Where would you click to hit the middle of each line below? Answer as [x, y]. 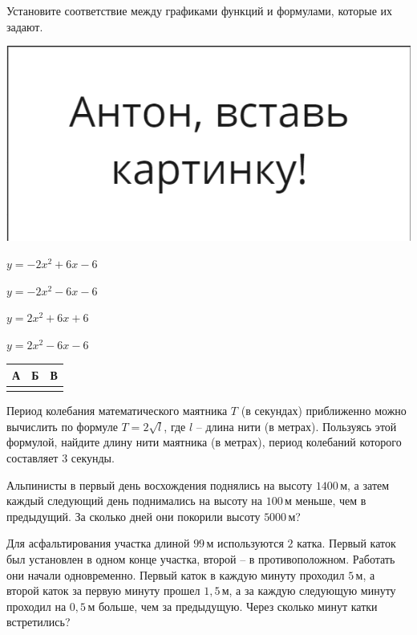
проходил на [36, 606]
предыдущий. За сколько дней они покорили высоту [134, 516]
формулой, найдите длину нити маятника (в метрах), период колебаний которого [204, 442]
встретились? [38, 622]
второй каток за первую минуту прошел [103, 590]
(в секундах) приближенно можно [324, 411]
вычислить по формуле [62, 426]
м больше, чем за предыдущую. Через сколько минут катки [233, 606]
